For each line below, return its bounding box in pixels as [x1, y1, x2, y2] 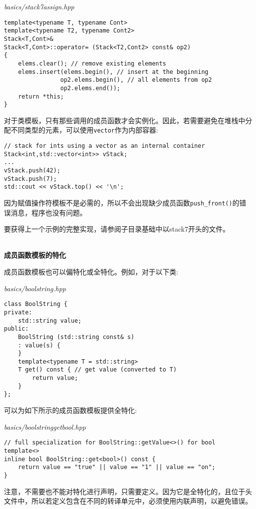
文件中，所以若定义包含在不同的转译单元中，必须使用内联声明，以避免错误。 [4, 496, 252, 506]
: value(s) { [18, 341, 61, 349]
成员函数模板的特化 [4, 250, 66, 260]
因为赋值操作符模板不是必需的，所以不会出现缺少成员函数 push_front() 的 [4, 198, 239, 207]
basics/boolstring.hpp [4, 283, 66, 293]
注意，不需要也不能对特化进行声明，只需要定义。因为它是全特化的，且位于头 [4, 486, 252, 496]
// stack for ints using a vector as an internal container [4, 142, 205, 150]
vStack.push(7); [4, 175, 57, 182]
